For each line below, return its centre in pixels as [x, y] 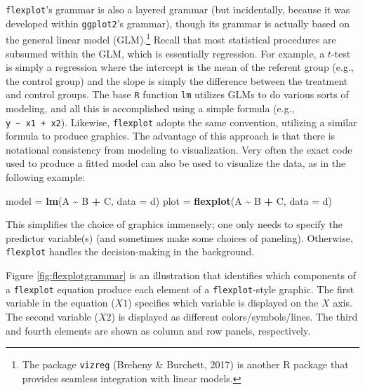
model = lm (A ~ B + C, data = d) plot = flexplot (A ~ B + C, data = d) [169, 200]
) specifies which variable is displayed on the [223, 303]
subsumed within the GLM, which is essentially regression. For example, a [165, 53]
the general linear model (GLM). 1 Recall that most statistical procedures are [171, 38]
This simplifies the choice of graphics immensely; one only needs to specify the [174, 224]
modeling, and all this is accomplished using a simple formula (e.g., [150, 108]
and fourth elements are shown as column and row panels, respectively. [158, 330]
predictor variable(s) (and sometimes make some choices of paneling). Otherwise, [179, 237]
